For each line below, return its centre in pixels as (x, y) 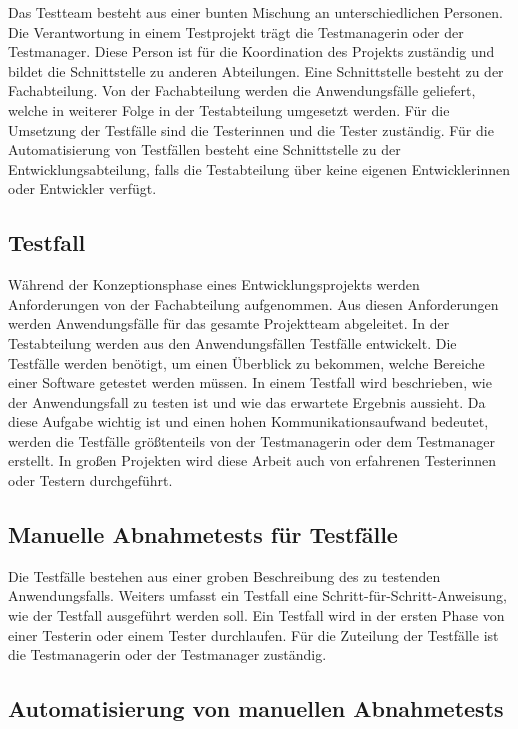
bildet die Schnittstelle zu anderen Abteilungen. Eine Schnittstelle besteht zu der (256, 70)
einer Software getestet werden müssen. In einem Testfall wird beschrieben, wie (250, 382)
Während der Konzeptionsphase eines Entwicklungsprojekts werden (214, 284)
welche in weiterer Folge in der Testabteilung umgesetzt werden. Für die (229, 109)
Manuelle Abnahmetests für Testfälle (203, 534)
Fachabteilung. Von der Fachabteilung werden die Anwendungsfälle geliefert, (242, 90)
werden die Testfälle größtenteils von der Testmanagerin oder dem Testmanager (252, 440)
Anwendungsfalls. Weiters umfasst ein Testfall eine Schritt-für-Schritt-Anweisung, (257, 595)
